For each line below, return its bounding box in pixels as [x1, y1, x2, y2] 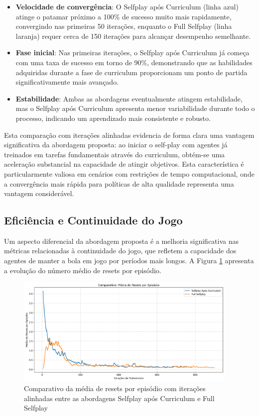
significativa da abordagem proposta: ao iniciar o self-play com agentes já [4, 139, 228, 150]
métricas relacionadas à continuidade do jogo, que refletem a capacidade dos [4, 245, 237, 256]
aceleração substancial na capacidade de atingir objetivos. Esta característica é [4, 159, 244, 169]
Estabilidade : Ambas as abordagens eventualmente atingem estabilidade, [15, 93, 243, 104]
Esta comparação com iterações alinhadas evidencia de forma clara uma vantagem [4, 129, 255, 140]
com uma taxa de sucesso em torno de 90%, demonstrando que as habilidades [15, 57, 253, 67]
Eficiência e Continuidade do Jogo [4, 212, 183, 228]
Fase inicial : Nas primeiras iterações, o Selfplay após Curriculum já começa [15, 47, 250, 58]
